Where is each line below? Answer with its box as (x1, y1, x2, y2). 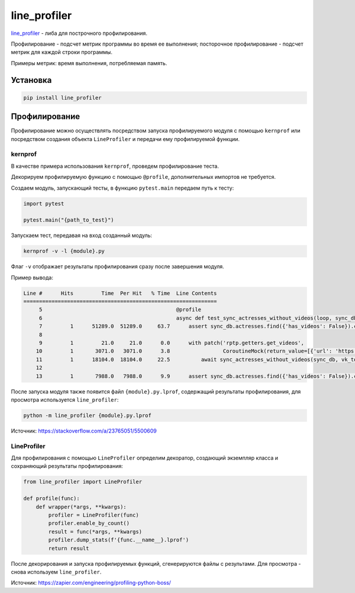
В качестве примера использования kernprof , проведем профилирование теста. (11, 162, 219, 169)
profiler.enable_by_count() (48, 520, 130, 527)
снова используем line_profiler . (11, 568, 102, 575)
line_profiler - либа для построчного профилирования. (11, 30, 148, 37)
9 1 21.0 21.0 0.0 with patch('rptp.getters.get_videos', (38, 339, 305, 346)
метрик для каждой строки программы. (11, 49, 112, 56)
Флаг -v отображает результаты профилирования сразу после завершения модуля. (11, 263, 224, 270)
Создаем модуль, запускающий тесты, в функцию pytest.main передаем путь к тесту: (11, 184, 234, 191)
